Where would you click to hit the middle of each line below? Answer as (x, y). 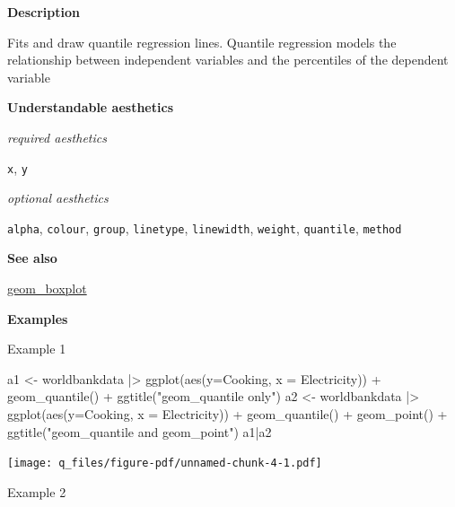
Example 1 (37, 349)
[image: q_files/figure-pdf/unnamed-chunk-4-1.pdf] (165, 463)
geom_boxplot (47, 288)
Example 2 (37, 491)
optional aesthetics (58, 198)
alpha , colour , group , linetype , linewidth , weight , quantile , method (205, 227)
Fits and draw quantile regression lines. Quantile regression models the (202, 42)
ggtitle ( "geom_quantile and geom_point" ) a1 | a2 (140, 431)
